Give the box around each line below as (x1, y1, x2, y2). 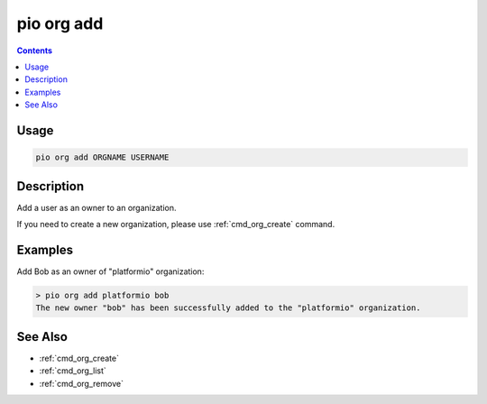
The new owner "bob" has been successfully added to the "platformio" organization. (35, 303, 421, 313)
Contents (16, 45, 53, 56)
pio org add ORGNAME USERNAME (35, 152, 170, 162)
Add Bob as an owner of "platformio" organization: (16, 266, 205, 277)
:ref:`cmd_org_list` (39, 365, 107, 376)
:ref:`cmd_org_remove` (39, 378, 124, 389)
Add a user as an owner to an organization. (16, 202, 177, 213)
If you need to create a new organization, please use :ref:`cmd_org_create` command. (16, 219, 335, 229)
